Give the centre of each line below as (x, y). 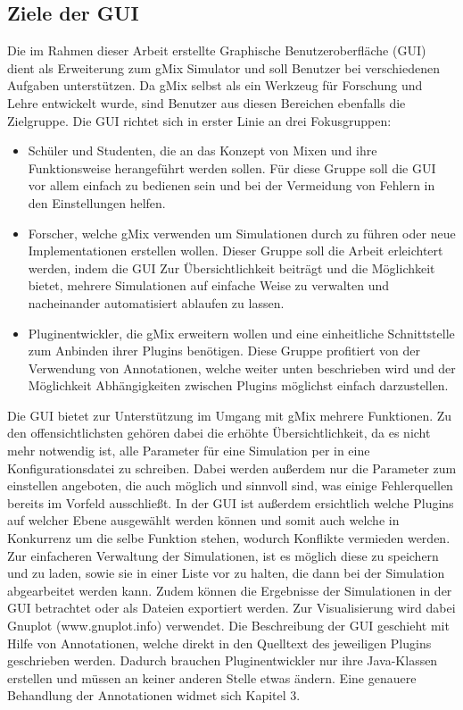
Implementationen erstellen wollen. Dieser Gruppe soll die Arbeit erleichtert (236, 251)
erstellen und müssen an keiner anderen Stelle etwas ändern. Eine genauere (212, 677)
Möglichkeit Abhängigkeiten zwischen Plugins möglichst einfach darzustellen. (238, 385)
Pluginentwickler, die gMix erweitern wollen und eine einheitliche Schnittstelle (241, 333)
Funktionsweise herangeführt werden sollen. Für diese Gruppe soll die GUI (232, 167)
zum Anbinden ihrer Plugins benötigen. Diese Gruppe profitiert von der (224, 351)
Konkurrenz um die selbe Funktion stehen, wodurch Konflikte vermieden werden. (229, 538)
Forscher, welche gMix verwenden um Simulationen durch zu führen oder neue (242, 233)
